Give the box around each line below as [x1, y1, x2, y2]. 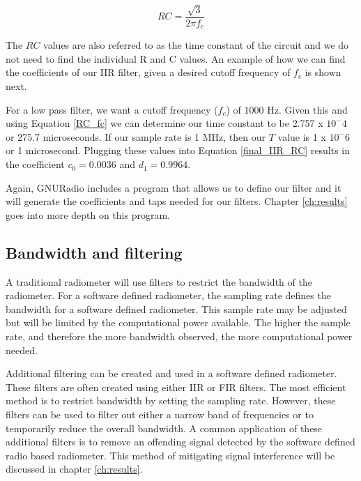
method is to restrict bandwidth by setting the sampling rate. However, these [6, 393, 336, 408]
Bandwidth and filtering [6, 241, 183, 263]
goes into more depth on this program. [6, 207, 170, 222]
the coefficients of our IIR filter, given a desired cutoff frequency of [6, 65, 291, 79]
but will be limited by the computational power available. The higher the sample [6, 315, 351, 330]
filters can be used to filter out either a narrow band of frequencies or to [6, 406, 314, 421]
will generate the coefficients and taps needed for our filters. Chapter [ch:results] [6, 194, 348, 208]
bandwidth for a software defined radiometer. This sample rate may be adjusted [6, 301, 347, 316]
